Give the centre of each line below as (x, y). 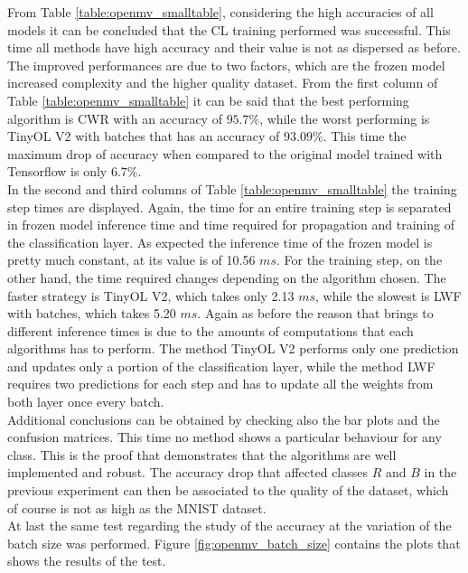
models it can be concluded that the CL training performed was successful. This (229, 29)
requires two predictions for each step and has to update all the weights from (220, 384)
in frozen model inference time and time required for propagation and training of (231, 225)
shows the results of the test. (87, 561)
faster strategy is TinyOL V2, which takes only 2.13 (151, 295)
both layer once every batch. (86, 402)
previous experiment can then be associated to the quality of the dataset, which (228, 490)
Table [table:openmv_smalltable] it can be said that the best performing (208, 100)
